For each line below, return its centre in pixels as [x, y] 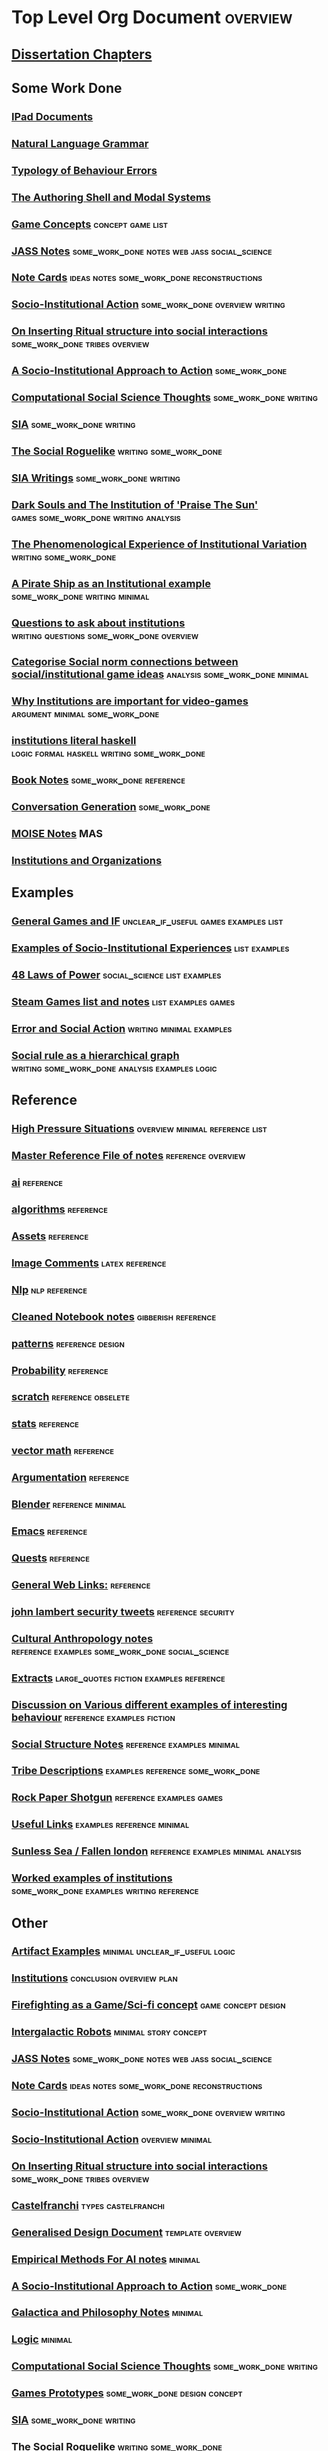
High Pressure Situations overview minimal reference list [139, 1129]
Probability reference [60, 1370]
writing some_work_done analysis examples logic [114, 1068]
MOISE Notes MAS [57, 834]
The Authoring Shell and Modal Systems [111, 197]
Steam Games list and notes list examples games [123, 1002]
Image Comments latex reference [89, 1263]
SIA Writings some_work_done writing [96, 478]
